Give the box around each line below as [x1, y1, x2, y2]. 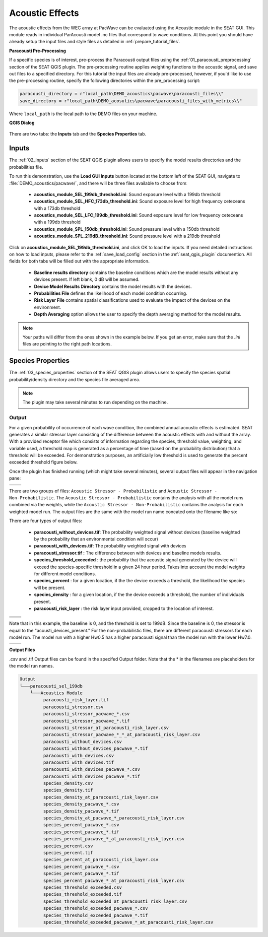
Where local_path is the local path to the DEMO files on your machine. [9, 111, 158, 117]
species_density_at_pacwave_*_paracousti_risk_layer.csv [43, 815, 185, 821]
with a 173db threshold [34, 205, 80, 211]
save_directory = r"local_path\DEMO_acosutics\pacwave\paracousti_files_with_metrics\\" [19, 98, 243, 104]
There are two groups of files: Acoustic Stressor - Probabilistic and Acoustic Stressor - [9, 488, 218, 494]
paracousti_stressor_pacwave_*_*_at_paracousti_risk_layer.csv [43, 732, 201, 737]
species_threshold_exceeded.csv [43, 884, 122, 890]
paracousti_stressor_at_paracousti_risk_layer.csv [43, 725, 169, 731]
